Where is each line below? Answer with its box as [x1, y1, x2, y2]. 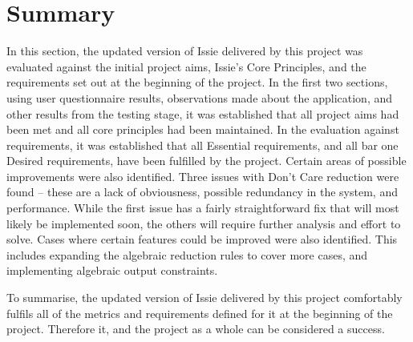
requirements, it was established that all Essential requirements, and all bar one [6, 136, 399, 153]
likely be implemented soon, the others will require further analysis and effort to [6, 215, 401, 231]
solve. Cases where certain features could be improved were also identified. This [6, 231, 398, 247]
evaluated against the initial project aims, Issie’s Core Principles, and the [6, 58, 366, 74]
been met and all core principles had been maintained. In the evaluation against [6, 121, 399, 138]
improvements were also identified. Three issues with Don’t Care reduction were [6, 167, 399, 184]
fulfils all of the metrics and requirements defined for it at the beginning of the [6, 304, 393, 321]
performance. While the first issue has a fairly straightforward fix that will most [6, 199, 399, 216]
